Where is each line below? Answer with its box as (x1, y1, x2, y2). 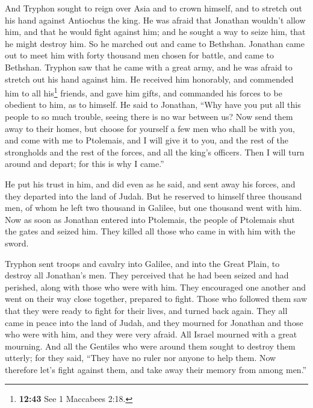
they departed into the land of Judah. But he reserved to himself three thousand (5, 189, 302, 202)
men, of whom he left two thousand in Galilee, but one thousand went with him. (5, 201, 302, 214)
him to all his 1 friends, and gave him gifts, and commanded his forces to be (5, 85, 282, 99)
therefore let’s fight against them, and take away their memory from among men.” (5, 363, 307, 375)
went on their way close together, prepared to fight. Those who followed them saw (5, 292, 307, 305)
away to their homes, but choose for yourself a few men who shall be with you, (5, 122, 295, 134)
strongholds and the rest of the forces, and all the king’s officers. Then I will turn (5, 145, 305, 158)
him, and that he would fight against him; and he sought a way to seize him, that (5, 25, 306, 38)
